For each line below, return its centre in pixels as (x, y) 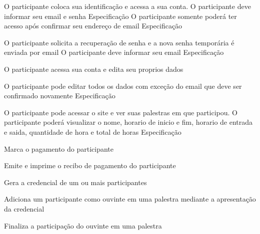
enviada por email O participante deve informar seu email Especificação (114, 52)
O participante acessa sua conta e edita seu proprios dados (94, 69)
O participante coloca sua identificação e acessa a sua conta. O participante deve (127, 6)
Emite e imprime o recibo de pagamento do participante (90, 165)
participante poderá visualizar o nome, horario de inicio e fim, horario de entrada (128, 122)
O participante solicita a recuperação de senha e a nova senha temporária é (119, 42)
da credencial (24, 208)
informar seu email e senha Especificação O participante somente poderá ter (120, 16)
